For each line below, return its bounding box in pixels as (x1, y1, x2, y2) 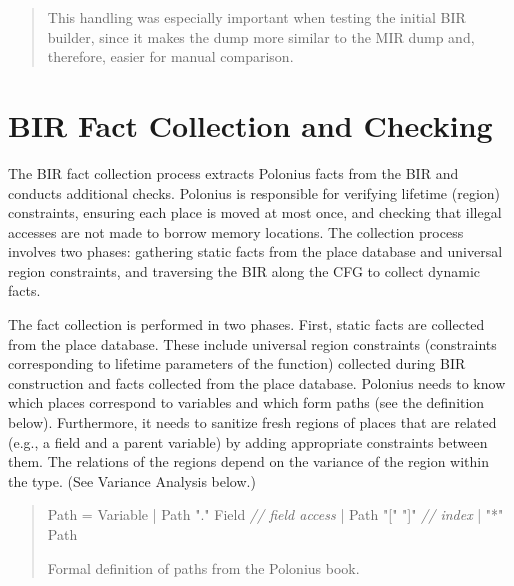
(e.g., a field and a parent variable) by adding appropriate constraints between (8, 431, 488, 452)
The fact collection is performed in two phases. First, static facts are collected (8, 314, 485, 335)
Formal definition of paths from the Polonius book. (47, 557, 360, 578)
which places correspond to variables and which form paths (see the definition (8, 392, 485, 413)
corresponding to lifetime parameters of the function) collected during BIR (8, 353, 466, 374)
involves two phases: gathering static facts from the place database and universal (8, 241, 503, 262)
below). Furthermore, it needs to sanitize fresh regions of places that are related (8, 412, 497, 433)
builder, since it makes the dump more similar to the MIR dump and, (47, 26, 475, 47)
